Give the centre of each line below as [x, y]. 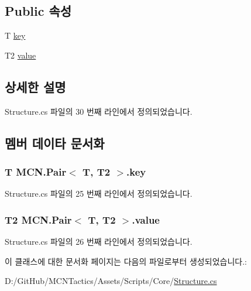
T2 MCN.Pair [38, 219]
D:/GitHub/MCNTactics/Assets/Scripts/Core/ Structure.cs [111, 281]
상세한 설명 [35, 86]
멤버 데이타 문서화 [55, 143]
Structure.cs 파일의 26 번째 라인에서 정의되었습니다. [99, 241]
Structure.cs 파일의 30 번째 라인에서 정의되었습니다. [99, 111]
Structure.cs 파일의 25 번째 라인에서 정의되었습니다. [99, 194]
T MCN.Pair [36, 171]
